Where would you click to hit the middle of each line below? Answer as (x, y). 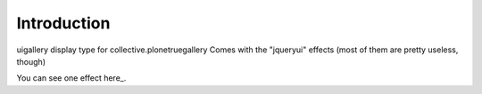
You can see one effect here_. (71, 78)
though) (31, 61)
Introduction (63, 23)
